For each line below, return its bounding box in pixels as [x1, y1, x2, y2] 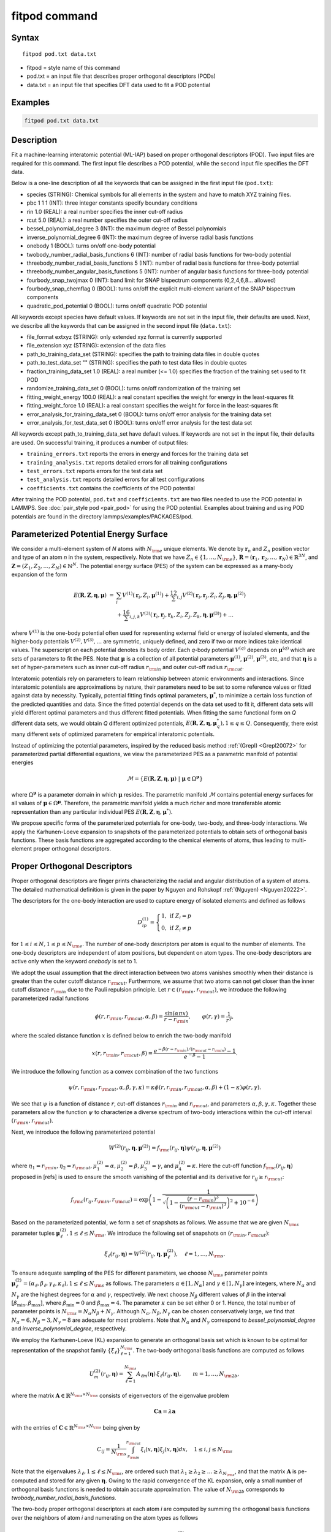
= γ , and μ [151, 1162, 179, 1170]
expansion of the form [11, 571, 67, 578]
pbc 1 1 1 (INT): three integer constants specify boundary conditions [26, 199, 197, 207]
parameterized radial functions [11, 995, 89, 1002]
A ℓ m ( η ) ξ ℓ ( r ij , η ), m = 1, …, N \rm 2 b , [135, 1370, 240, 1379]
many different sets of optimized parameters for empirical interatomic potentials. [11, 730, 215, 738]
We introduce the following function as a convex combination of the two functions [11, 1067, 219, 1075]
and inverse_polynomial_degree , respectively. [11, 1325, 127, 1332]
